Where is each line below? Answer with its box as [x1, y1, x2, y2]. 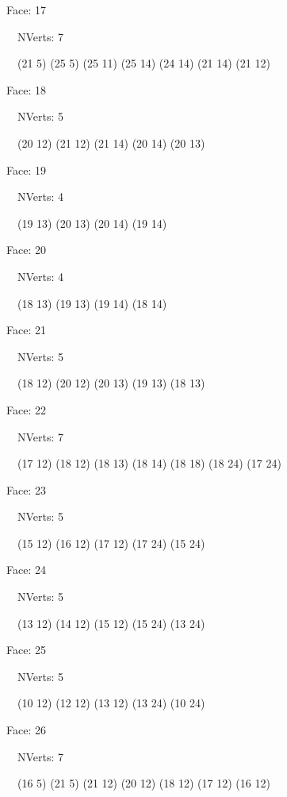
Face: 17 [6, 2, 46, 17]
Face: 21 [6, 321, 46, 338]
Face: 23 [6, 481, 46, 498]
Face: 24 [6, 561, 46, 578]
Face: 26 [6, 722, 46, 738]
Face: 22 [6, 401, 46, 418]
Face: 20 [6, 241, 46, 258]
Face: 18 [6, 81, 46, 98]
